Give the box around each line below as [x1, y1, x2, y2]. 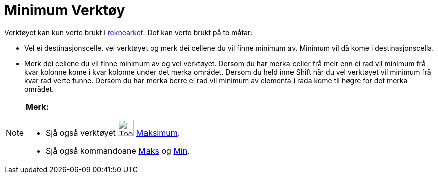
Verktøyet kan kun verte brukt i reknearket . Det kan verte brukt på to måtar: [4, 28, 253, 37]
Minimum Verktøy [4, 2, 125, 19]
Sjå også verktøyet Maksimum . [46, 127, 180, 138]
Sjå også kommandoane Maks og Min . [46, 145, 190, 156]
